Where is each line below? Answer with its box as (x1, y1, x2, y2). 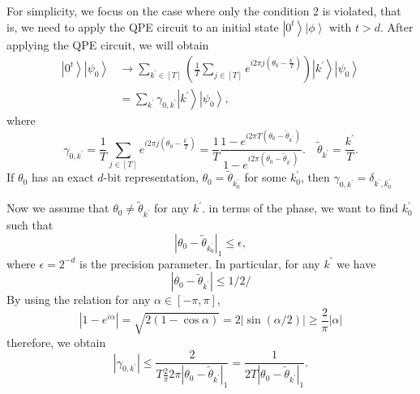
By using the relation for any (6, 291, 151, 308)
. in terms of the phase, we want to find (201, 199, 399, 216)
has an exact (31, 169, 94, 186)
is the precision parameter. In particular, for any (79, 255, 320, 272)
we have (336, 255, 376, 272)
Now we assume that (6, 199, 109, 216)
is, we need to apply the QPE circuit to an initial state (6, 18, 279, 35)
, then (301, 169, 330, 186)
